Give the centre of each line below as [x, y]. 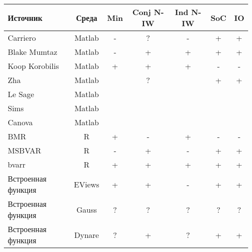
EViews [87, 184]
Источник [25, 17]
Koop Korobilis [33, 66]
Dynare [87, 235]
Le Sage [21, 94]
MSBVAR [24, 150]
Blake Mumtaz [32, 52]
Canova [20, 122]
